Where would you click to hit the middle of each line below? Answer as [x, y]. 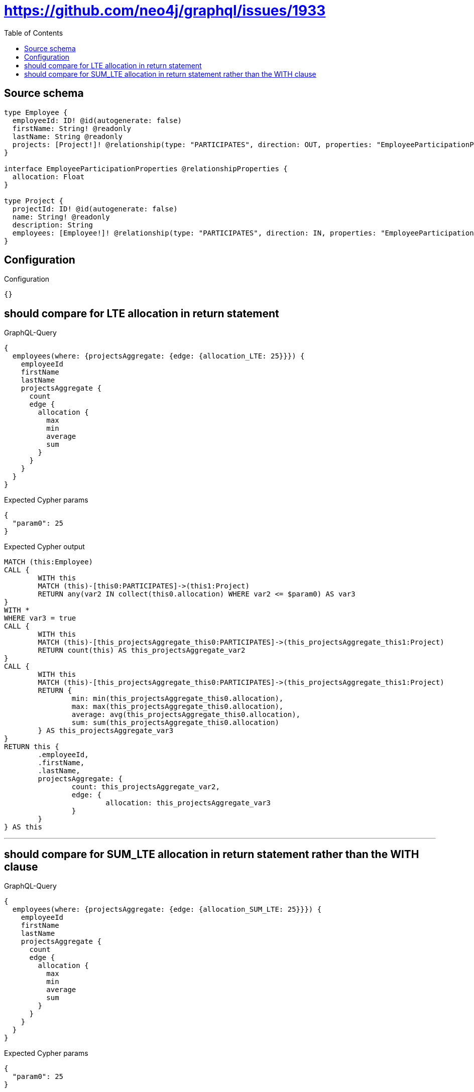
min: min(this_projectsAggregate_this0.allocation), [177, 699]
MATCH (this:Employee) [49, 562]
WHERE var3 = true [40, 618]
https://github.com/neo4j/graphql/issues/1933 [165, 11]
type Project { [34, 201]
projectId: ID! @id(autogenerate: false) [95, 209]
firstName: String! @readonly [72, 128]
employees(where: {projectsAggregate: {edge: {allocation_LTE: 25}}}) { [158, 356]
